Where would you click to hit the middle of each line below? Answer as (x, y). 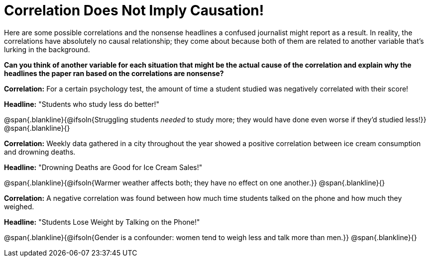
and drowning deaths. (40, 152)
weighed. (19, 206)
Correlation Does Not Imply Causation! (134, 10)
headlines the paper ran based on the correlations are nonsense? (114, 73)
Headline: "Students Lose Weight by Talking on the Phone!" (102, 222)
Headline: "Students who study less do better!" (82, 104)
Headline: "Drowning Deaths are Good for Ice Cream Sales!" (103, 167)
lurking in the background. (47, 49)
